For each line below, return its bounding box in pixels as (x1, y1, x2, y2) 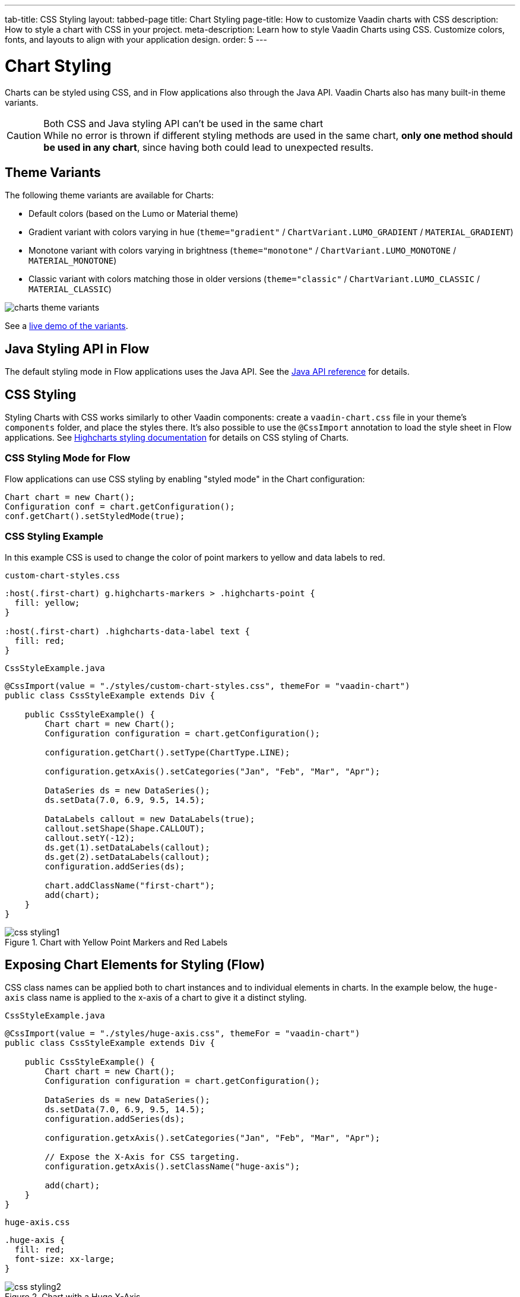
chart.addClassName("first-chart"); (45, 880, 215, 890)
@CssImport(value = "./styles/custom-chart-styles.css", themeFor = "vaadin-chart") (5, 681, 410, 691)
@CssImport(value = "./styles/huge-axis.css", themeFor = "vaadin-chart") (5, 1029, 360, 1039)
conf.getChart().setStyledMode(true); (5, 511, 185, 521)
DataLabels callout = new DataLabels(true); (45, 814, 255, 824)
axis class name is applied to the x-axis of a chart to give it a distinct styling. (5, 992, 307, 1003)
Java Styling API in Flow (5, 341, 150, 356)
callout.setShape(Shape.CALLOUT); (45, 823, 205, 833)
